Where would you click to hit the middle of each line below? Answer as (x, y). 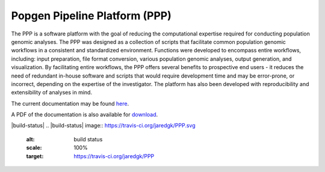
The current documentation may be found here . (70, 103)
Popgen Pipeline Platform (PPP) (91, 16)
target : (35, 156)
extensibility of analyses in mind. (52, 93)
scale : (34, 148)
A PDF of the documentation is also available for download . (85, 115)
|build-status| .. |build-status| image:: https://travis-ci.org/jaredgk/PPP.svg (103, 126)
